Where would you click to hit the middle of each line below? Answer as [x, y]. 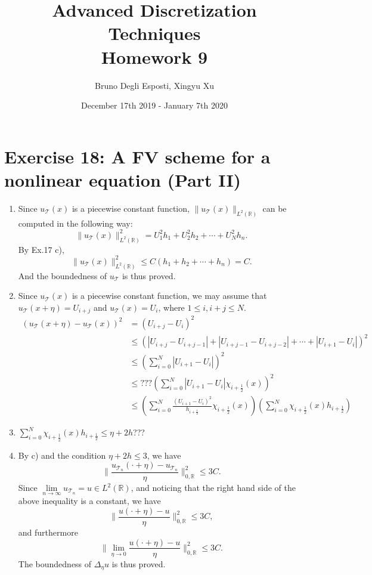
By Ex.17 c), [41, 249]
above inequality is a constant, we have [89, 501]
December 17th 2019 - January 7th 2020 [154, 105]
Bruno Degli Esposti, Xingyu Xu [154, 85]
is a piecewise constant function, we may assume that [169, 296]
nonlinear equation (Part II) [123, 179]
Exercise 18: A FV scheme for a [137, 156]
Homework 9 [154, 56]
